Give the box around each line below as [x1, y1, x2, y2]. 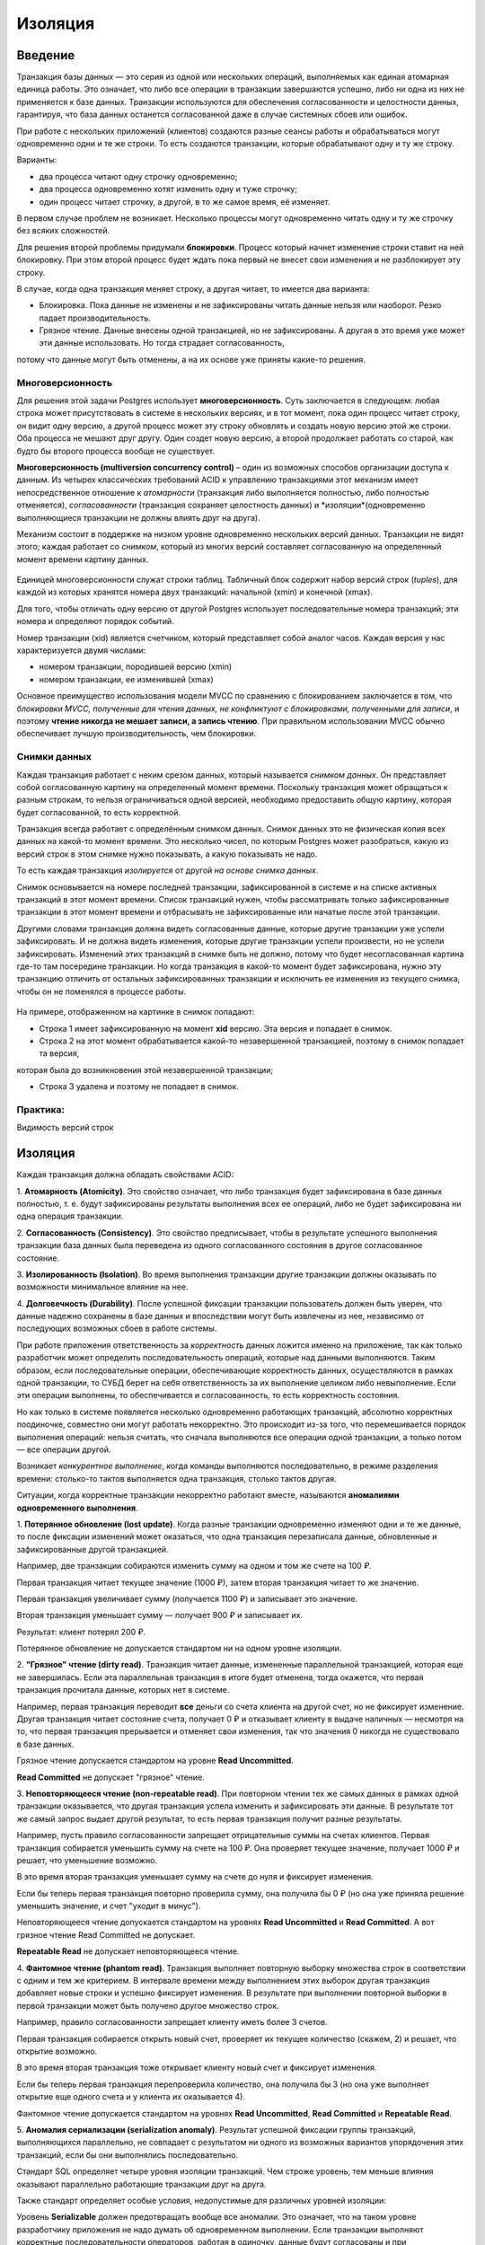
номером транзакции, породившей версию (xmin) [39, 661, 233, 673]
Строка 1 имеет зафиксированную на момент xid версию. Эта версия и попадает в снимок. [39, 1023, 392, 1034]
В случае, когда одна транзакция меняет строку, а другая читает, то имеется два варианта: [16, 283, 370, 294]
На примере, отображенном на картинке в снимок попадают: [16, 1007, 255, 1017]
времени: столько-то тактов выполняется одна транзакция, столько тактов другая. [16, 1473, 337, 1483]
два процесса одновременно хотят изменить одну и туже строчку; [39, 184, 298, 195]
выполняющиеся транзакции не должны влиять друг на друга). [16, 512, 260, 523]
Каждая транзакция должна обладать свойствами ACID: [16, 1169, 234, 1180]
